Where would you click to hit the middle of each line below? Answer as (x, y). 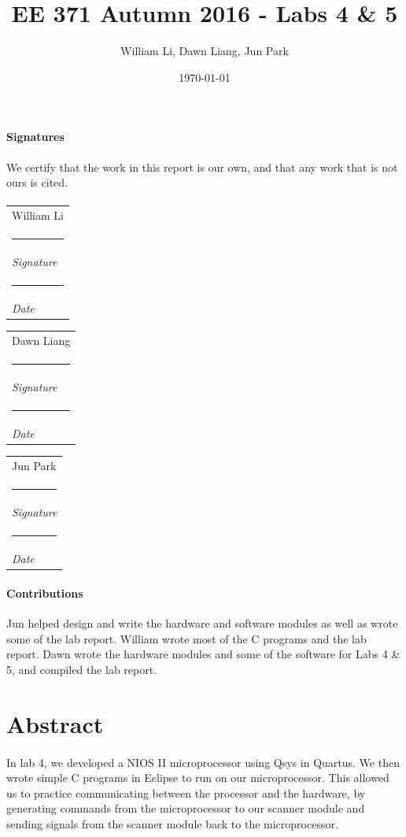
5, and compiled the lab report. (82, 669)
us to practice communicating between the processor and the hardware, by (186, 793)
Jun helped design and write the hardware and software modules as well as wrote (202, 623)
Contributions (45, 593)
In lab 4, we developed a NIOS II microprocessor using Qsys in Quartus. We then (203, 762)
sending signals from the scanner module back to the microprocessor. (172, 823)
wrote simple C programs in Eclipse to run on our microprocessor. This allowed (198, 778)
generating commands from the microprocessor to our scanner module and (186, 808)
